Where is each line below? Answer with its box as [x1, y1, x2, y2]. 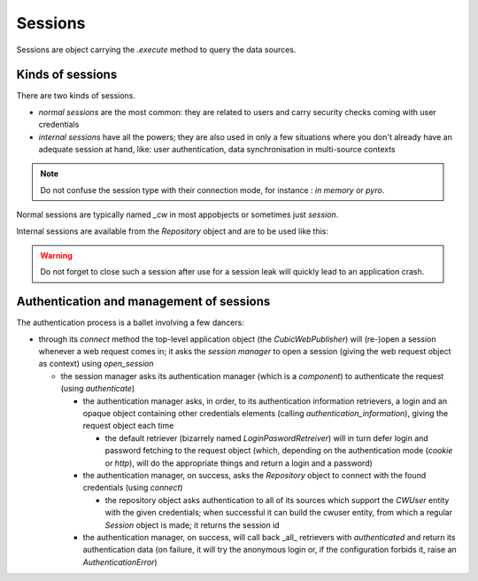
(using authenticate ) [60, 383, 135, 394]
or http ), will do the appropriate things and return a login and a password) [104, 457, 374, 469]
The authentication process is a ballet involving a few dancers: [16, 317, 245, 328]
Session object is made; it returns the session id [104, 519, 280, 531]
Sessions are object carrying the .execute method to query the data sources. [16, 44, 297, 55]
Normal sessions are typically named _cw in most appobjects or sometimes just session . [16, 209, 339, 221]
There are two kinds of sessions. [16, 90, 136, 101]
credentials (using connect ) [82, 483, 183, 493]
